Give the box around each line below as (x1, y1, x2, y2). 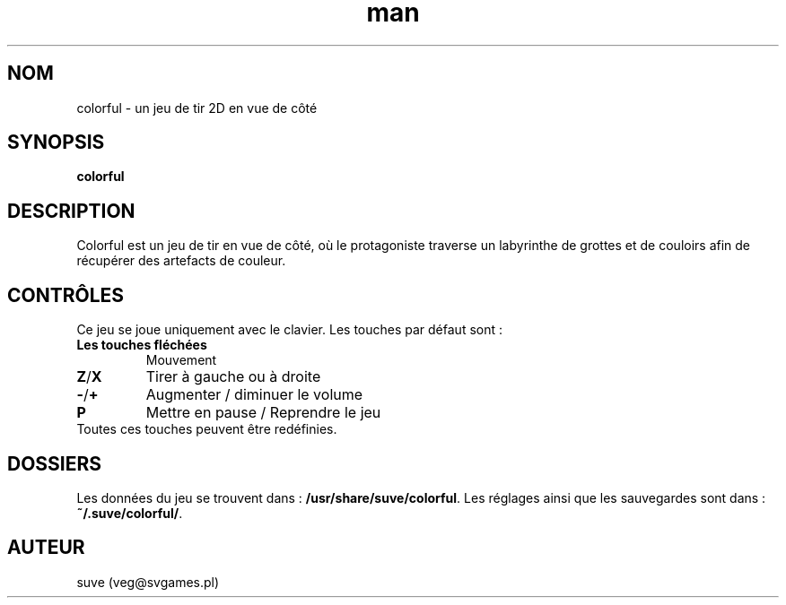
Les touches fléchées (76, 337, 207, 353)
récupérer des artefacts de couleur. (76, 253, 286, 269)
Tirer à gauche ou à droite (145, 367, 321, 386)
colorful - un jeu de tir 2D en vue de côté (76, 99, 318, 116)
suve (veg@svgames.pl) (76, 574, 220, 590)
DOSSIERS (7, 452, 102, 475)
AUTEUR (7, 536, 85, 559)
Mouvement (145, 352, 217, 368)
